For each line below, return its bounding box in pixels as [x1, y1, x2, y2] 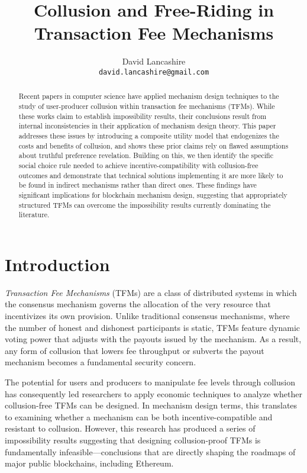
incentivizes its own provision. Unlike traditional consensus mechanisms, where [5, 310, 290, 322]
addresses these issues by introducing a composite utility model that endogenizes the [18, 130, 279, 140]
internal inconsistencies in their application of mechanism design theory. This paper [18, 121, 276, 131]
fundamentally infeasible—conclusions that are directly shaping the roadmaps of [5, 445, 296, 458]
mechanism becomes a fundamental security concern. [5, 356, 196, 368]
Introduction [5, 252, 110, 276]
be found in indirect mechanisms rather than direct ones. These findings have [18, 180, 257, 190]
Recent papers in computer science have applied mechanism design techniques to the [18, 91, 279, 101]
